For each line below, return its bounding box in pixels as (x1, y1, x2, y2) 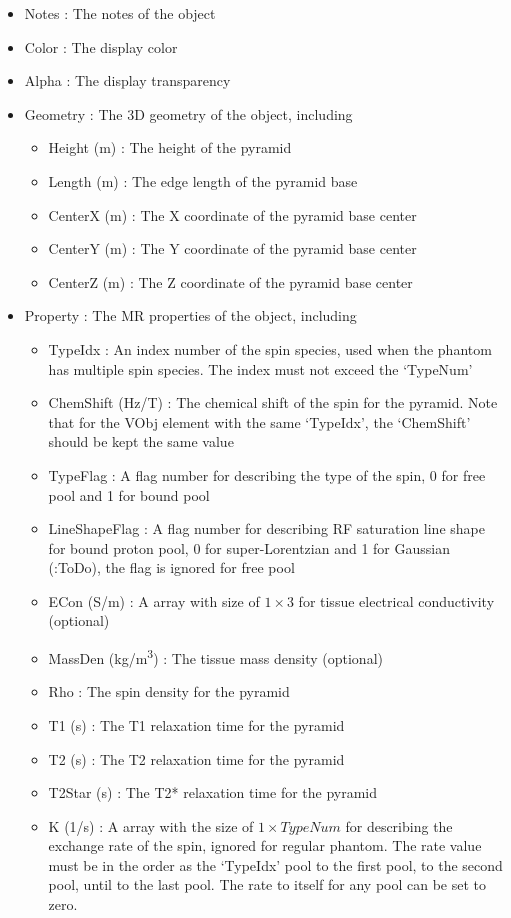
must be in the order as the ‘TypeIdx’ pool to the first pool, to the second (48, 854, 503, 875)
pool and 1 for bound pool (48, 484, 210, 505)
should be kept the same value (48, 431, 234, 452)
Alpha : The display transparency (24, 70, 231, 91)
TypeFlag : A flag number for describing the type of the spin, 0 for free (48, 464, 486, 485)
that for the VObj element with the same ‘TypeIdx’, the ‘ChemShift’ (48, 411, 471, 432)
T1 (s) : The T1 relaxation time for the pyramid (48, 714, 345, 735)
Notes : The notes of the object (24, 3, 216, 23)
